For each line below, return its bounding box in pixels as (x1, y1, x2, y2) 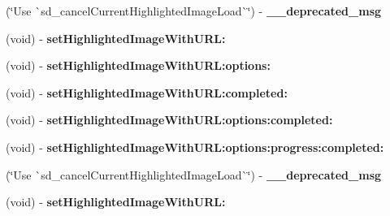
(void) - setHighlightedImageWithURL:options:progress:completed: (6, 138, 384, 155)
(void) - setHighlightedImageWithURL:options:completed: (6, 111, 333, 128)
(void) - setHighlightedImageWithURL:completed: (6, 84, 288, 101)
